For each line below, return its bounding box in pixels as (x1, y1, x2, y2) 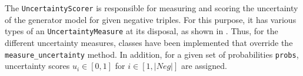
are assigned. (181, 60, 227, 72)
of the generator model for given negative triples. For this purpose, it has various (5, 13, 297, 25)
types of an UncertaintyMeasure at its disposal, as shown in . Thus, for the (5, 25, 278, 37)
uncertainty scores (5, 60, 70, 72)
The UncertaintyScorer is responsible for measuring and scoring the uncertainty (5, 2, 298, 14)
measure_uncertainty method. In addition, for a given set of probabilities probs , (5, 48, 299, 60)
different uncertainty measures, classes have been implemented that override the (5, 36, 293, 48)
